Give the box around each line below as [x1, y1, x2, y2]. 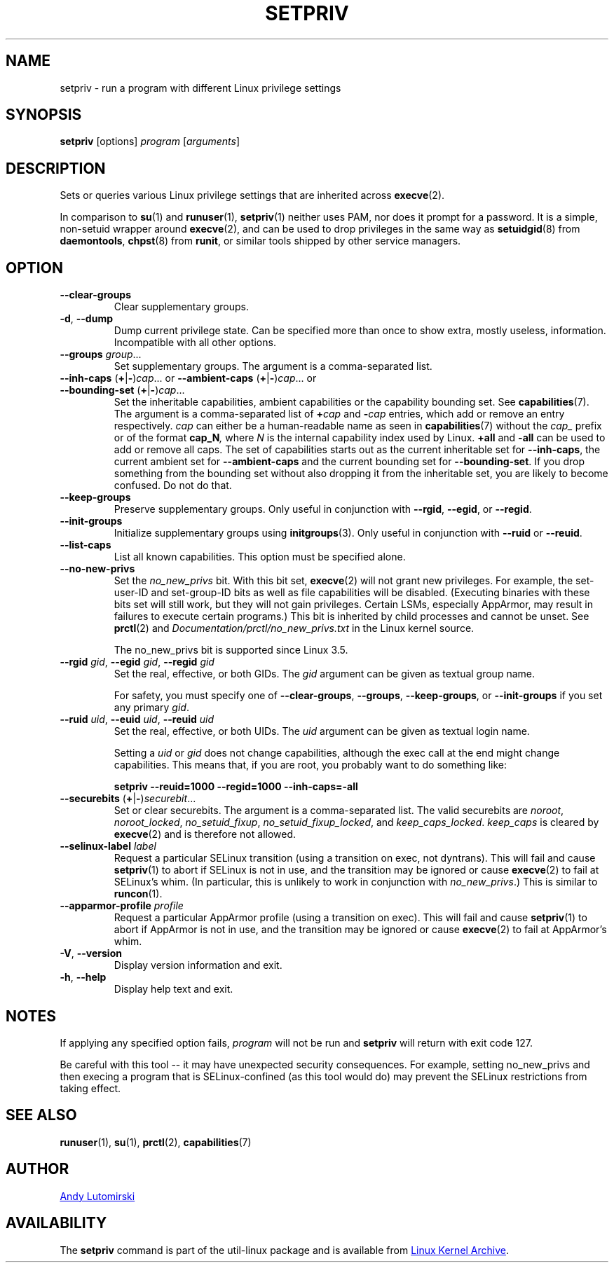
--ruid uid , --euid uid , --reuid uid [60, 713, 214, 726]
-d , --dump [60, 312, 113, 325]
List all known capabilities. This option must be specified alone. [114, 551, 406, 563]
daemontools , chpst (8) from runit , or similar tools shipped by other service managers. [60, 235, 461, 247]
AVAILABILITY [6, 1214, 107, 1232]
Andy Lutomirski [60, 1190, 135, 1202]
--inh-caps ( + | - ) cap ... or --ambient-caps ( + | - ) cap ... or [60, 372, 317, 385]
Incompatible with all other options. [114, 336, 276, 349]
